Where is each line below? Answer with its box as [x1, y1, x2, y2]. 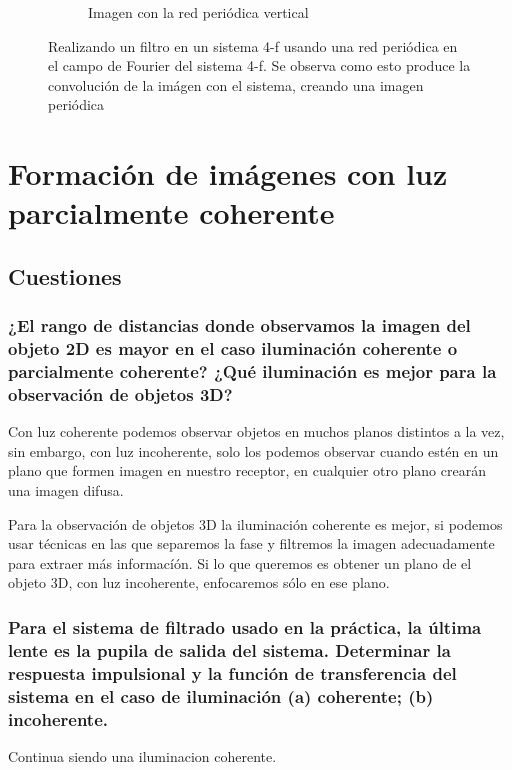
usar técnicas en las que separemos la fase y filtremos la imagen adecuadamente [8, 533, 495, 554]
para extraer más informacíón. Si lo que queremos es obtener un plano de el [8, 552, 472, 573]
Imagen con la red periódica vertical [88, 2, 309, 22]
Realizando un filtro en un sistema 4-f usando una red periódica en [48, 35, 458, 56]
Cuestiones [8, 260, 122, 291]
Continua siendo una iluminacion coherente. [8, 745, 277, 766]
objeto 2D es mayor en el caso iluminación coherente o [8, 336, 458, 361]
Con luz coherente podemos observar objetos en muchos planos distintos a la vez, [8, 421, 505, 442]
